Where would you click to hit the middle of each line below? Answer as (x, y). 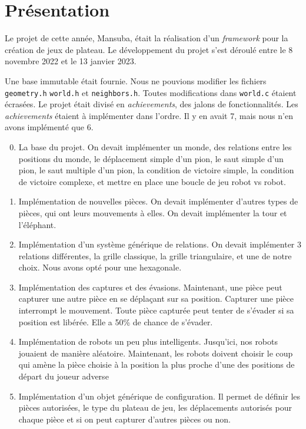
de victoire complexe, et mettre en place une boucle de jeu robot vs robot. (152, 181)
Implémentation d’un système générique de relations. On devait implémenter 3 (160, 244)
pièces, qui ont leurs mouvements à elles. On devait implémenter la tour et (153, 212)
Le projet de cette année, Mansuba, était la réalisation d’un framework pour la (147, 38)
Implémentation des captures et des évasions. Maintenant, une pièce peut (150, 287)
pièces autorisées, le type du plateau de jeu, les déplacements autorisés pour (155, 407)
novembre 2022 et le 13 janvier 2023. (71, 61)
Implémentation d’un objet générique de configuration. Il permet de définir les (159, 396)
